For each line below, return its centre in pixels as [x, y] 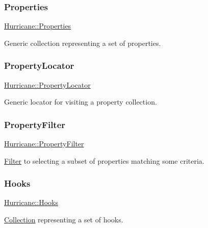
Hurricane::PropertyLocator [47, 84]
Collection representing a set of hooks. [64, 220]
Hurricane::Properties [38, 26]
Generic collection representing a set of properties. [83, 43]
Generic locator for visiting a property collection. [81, 102]
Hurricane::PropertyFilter [44, 144]
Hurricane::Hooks [31, 202]
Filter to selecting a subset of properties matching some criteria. [104, 160]
